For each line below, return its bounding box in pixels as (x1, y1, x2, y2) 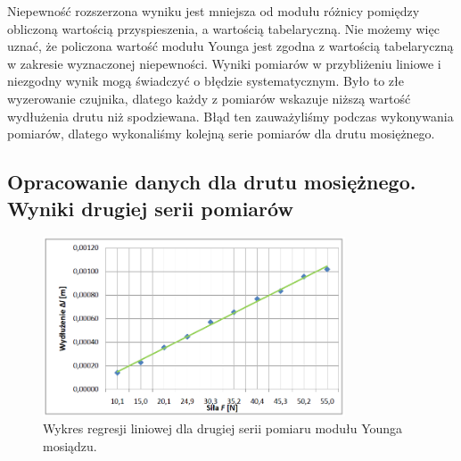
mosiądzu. (43, 437, 97, 456)
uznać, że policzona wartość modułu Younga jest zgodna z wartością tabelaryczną (7, 37, 454, 55)
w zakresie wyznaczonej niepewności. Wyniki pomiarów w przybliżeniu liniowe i (7, 54, 441, 72)
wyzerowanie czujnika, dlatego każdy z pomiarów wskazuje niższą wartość (7, 88, 411, 107)
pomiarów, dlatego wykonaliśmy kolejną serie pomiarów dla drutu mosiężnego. (7, 124, 435, 143)
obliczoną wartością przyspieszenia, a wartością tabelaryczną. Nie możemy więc (7, 19, 440, 38)
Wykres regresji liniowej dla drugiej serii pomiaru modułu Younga (43, 419, 403, 438)
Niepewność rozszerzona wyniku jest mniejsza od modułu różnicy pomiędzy (7, 2, 420, 20)
